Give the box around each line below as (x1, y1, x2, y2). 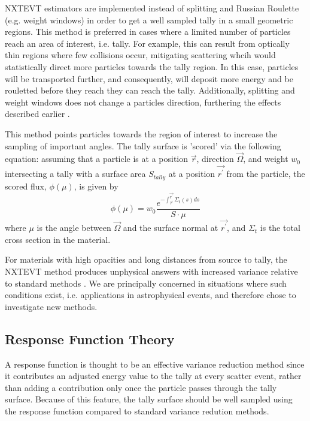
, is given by (74, 179, 118, 192)
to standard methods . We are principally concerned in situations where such (5, 276, 287, 289)
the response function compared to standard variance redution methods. (5, 405, 269, 417)
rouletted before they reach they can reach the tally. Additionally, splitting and (5, 84, 295, 97)
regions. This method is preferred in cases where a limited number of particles (5, 25, 291, 38)
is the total (260, 221, 300, 234)
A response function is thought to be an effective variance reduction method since (5, 357, 305, 370)
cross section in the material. (5, 233, 111, 245)
